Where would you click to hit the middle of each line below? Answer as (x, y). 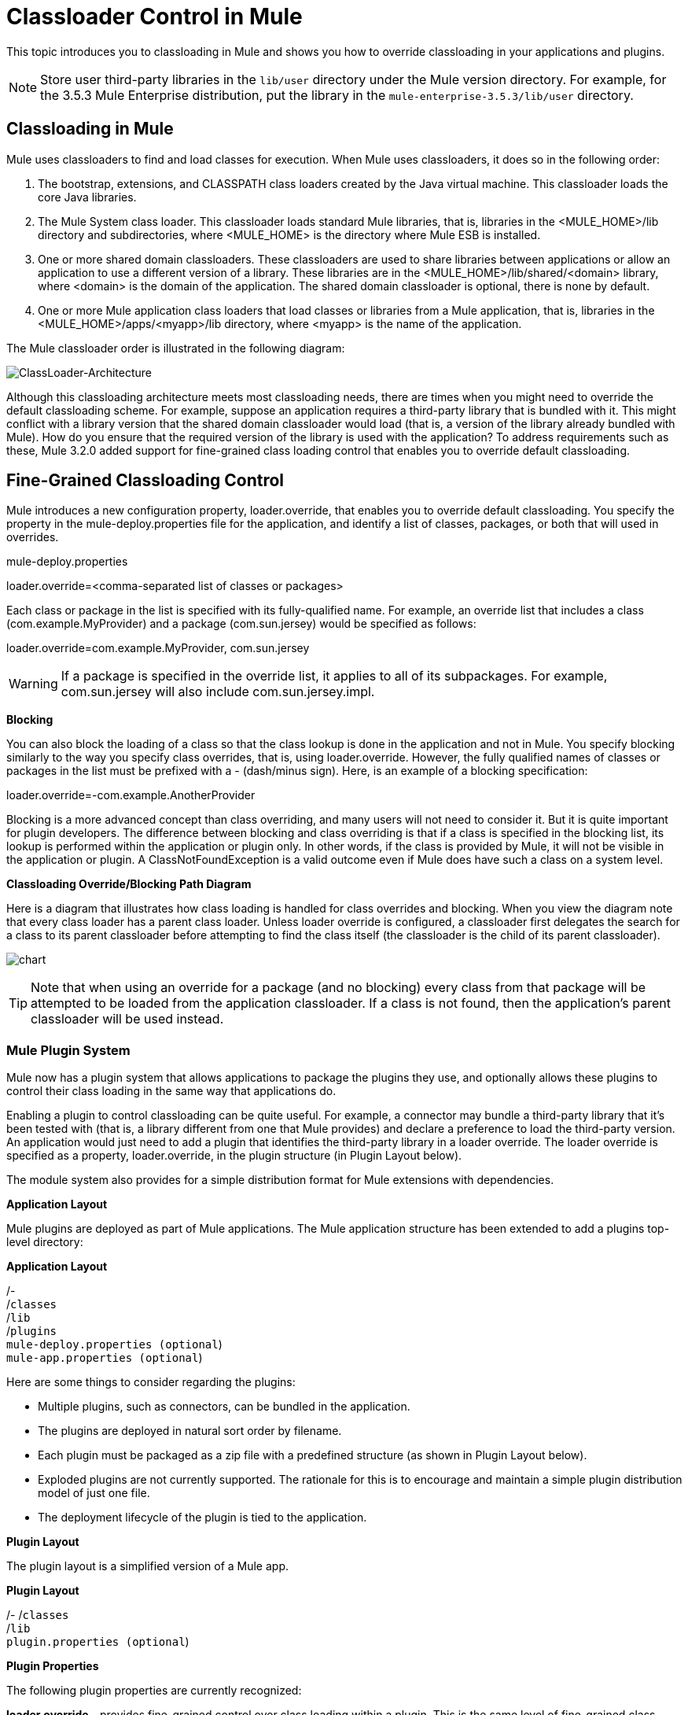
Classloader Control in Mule (155, 17)
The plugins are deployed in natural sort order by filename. (190, 1431)
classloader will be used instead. (127, 1019)
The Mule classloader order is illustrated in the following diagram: (176, 348)
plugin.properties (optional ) (98, 1642)
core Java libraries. (87, 197)
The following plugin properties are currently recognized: (154, 1691)
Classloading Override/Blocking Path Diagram (129, 884)
